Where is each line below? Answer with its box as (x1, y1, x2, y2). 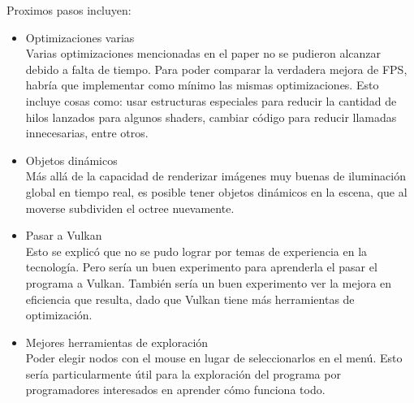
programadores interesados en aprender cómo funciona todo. (25, 381, 326, 398)
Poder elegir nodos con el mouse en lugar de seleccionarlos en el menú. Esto (25, 349, 403, 366)
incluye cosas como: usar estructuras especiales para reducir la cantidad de (25, 92, 397, 109)
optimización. (25, 306, 93, 323)
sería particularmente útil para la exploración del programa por (25, 365, 341, 382)
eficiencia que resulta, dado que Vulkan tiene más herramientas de (25, 290, 355, 307)
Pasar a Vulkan (25, 227, 102, 244)
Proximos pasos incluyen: (6, 2, 132, 18)
